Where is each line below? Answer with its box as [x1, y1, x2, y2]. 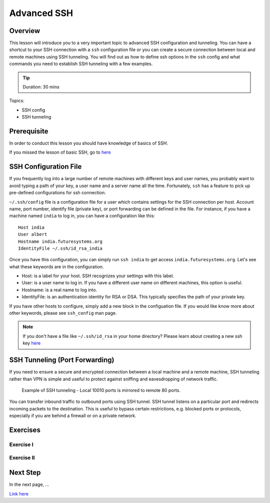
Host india [18, 224, 45, 230]
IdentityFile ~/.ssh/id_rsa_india [18, 245, 102, 251]
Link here [9, 490, 28, 496]
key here [22, 340, 41, 346]
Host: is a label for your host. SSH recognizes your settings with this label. [21, 273, 174, 279]
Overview [9, 27, 40, 35]
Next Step [9, 468, 41, 477]
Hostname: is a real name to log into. [21, 287, 97, 293]
